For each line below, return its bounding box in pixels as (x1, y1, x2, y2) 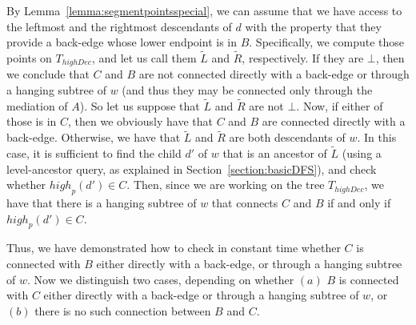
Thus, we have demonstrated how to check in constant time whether (6, 239, 341, 256)
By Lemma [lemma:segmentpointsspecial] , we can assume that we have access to (6, 2, 402, 18)
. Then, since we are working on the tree (126, 176, 325, 193)
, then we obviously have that (68, 113, 213, 130)
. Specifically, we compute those (249, 34, 405, 50)
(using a (342, 145, 382, 162)
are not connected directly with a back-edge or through (138, 66, 410, 82)
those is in (6, 113, 57, 130)
